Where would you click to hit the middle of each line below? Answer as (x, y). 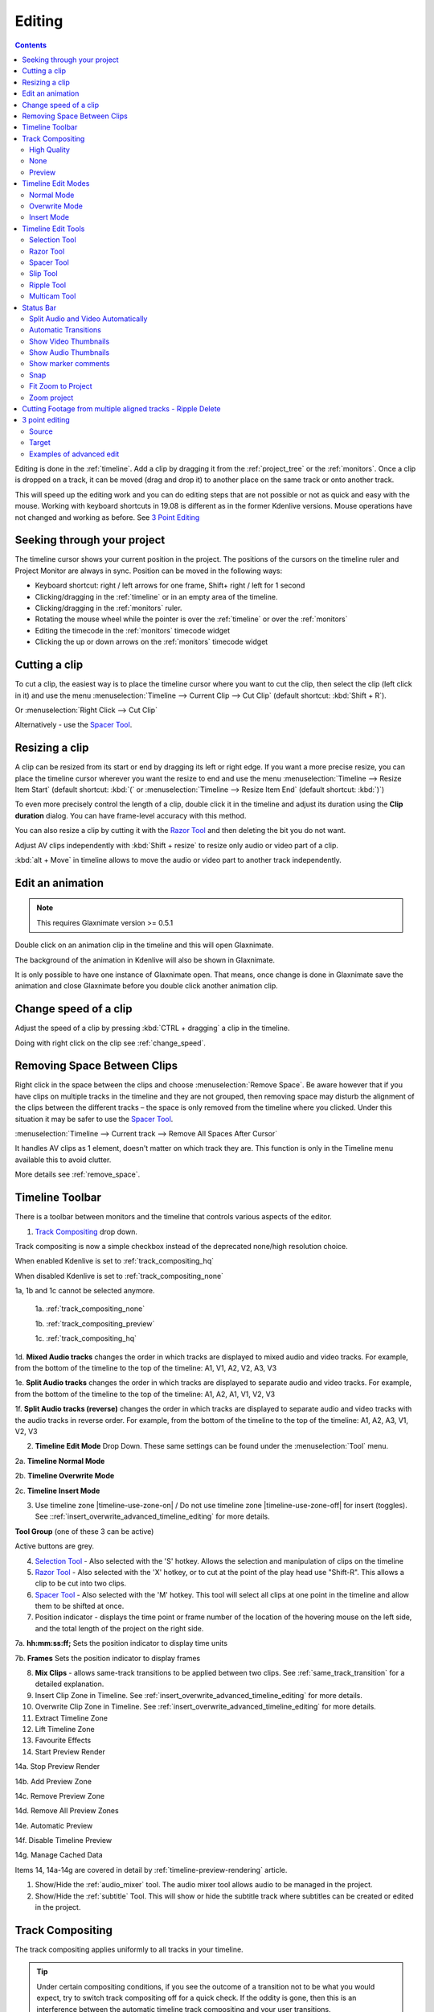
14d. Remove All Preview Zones (67, 1811)
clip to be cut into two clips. (81, 1583)
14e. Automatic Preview (54, 1825)
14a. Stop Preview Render (57, 1767)
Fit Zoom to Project (61, 386)
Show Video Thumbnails (70, 341)
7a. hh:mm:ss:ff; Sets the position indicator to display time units (121, 1643)
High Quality (49, 150)
